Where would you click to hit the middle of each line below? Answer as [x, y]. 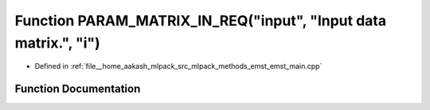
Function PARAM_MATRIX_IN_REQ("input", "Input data [200, 21]
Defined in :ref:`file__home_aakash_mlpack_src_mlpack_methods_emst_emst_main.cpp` [178, 66]
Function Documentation [78, 89]
